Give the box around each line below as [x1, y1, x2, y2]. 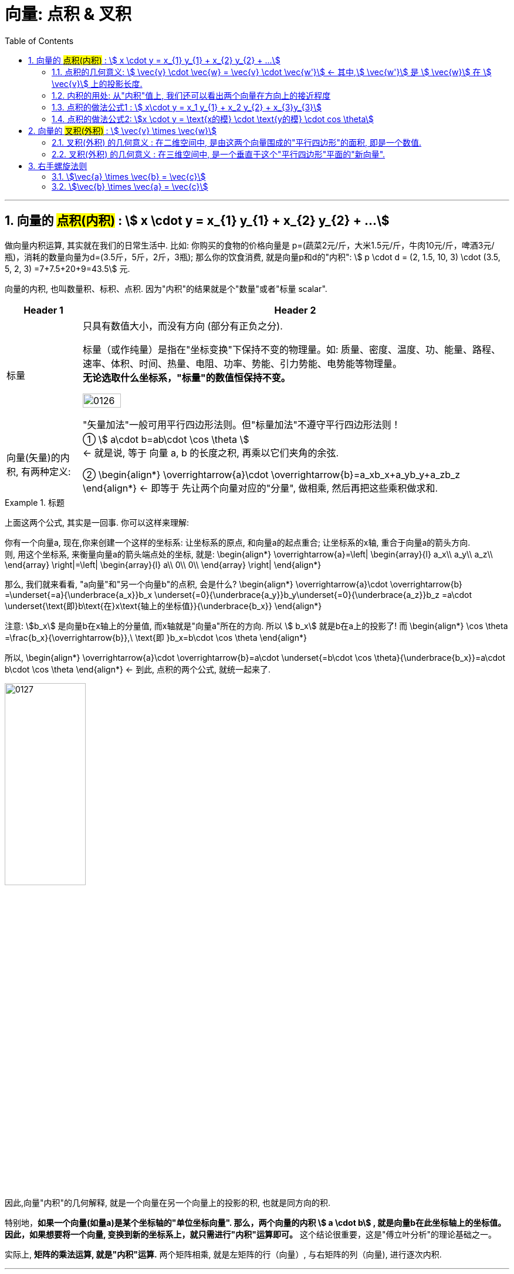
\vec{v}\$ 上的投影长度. [52, 78, 143, 89]
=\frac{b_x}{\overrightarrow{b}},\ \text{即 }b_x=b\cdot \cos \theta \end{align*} [5, 632, 307, 643]
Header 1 [23, 304, 63, 316]
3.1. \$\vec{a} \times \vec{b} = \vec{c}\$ [52, 171, 206, 181]
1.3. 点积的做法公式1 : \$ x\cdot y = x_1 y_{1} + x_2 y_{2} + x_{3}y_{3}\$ [52, 102, 322, 112]
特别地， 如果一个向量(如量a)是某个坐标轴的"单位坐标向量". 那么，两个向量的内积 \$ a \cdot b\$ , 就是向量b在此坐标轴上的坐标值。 [5, 1218, 506, 1228]
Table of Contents [5, 35, 74, 46]
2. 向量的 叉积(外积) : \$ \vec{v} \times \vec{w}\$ [28, 125, 217, 136]
